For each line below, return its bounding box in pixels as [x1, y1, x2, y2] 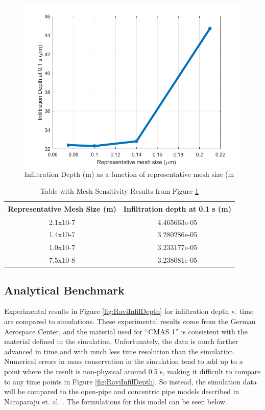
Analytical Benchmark [4, 282, 125, 298]
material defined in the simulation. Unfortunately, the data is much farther [4, 336, 238, 347]
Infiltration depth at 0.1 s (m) [123, 203, 231, 214]
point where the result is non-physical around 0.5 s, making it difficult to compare [4, 366, 261, 377]
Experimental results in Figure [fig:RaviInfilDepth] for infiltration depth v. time [4, 306, 254, 316]
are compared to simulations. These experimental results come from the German [4, 316, 256, 327]
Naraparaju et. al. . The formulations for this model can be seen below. [4, 396, 227, 406]
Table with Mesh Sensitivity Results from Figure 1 [40, 186, 199, 196]
